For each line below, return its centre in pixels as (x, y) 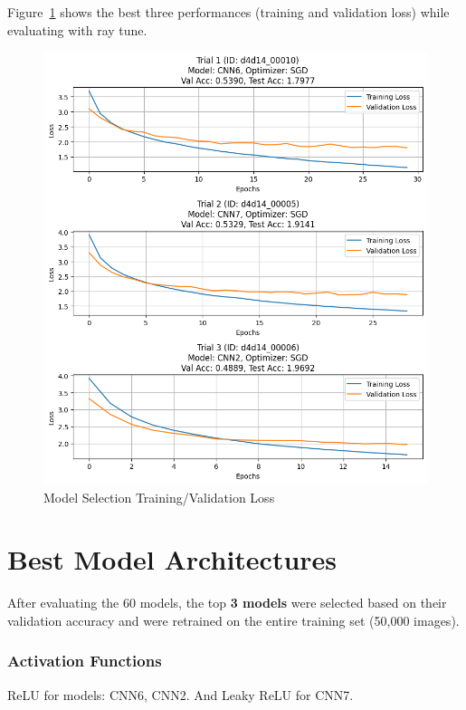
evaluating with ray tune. (77, 29)
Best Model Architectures (172, 559)
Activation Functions (85, 661)
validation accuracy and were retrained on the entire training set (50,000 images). (233, 620)
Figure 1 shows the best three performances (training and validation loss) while (228, 12)
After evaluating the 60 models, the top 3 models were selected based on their (227, 603)
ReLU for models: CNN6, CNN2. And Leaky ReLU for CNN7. (181, 694)
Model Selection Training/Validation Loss (159, 497)
